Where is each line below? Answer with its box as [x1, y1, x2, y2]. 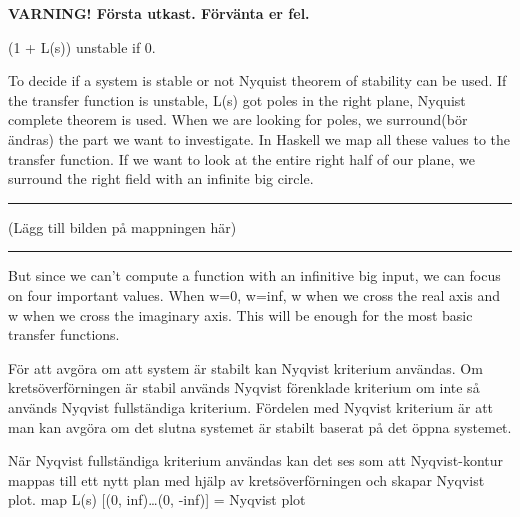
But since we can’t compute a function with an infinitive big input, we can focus [8, 265, 501, 286]
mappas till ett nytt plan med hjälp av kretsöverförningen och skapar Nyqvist [8, 469, 485, 490]
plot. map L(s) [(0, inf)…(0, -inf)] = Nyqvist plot [8, 489, 306, 510]
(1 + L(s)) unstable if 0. [8, 36, 156, 57]
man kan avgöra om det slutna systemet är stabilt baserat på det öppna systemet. [8, 416, 512, 437]
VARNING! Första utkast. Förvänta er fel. [8, 3, 310, 23]
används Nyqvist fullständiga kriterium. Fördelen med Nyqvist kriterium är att [8, 396, 494, 417]
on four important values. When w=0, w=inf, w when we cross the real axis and [8, 284, 501, 305]
